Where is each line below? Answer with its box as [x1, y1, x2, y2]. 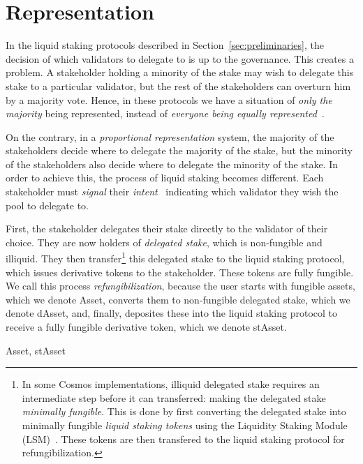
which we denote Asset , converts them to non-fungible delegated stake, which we [6, 292, 350, 306]
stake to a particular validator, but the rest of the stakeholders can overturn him [6, 78, 351, 93]
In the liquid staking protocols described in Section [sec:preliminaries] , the [6, 38, 324, 52]
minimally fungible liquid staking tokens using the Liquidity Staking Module [22, 418, 348, 433]
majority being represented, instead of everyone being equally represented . [6, 106, 325, 121]
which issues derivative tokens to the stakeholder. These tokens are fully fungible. [6, 264, 354, 279]
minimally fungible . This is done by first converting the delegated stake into [22, 404, 346, 419]
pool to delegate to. [6, 197, 89, 212]
